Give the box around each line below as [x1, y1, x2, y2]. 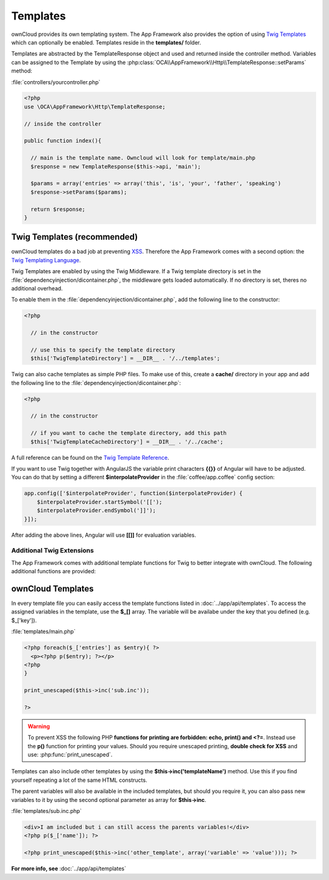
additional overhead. [11, 285, 63, 292]
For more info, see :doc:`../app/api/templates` [11, 865, 126, 872]
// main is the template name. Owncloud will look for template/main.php [30, 154, 256, 162]
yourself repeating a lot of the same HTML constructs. [11, 776, 147, 784]
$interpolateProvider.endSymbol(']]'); [37, 507, 157, 514]
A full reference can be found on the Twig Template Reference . [11, 454, 170, 461]
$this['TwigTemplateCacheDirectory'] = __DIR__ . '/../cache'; [30, 438, 224, 445]
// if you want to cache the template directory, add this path [30, 430, 227, 437]
